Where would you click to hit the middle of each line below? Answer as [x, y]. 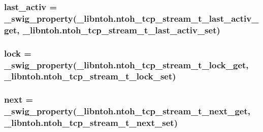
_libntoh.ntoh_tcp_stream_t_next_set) [91, 123]
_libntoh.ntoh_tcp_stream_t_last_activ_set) [121, 30]
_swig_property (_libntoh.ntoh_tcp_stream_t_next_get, [127, 111]
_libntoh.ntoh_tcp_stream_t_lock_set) [90, 76]
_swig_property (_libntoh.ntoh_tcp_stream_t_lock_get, [126, 64]
